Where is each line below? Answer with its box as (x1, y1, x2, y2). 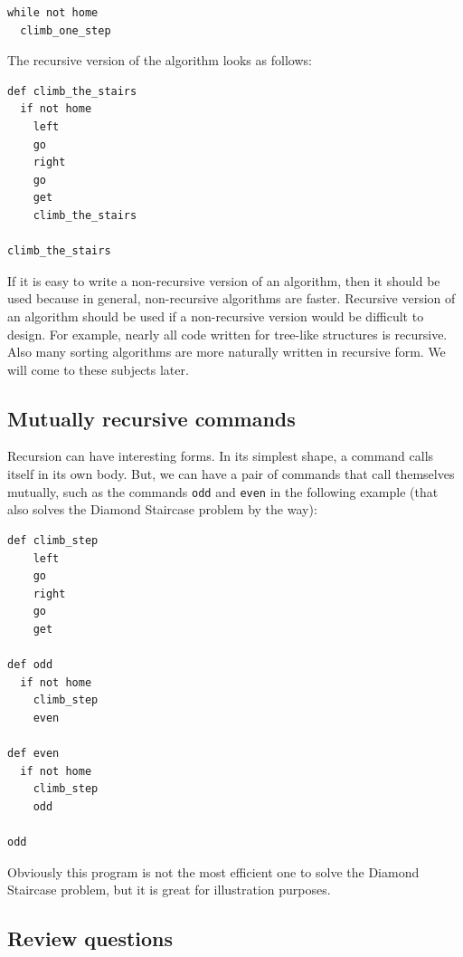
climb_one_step (20, 24, 111, 37)
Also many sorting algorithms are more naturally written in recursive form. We (7, 342, 446, 361)
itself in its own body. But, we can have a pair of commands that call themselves (7, 464, 455, 483)
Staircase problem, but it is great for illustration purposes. (7, 880, 331, 899)
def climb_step (7, 533, 99, 547)
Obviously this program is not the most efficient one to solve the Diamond (7, 862, 420, 881)
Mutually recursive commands (7, 404, 296, 432)
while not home (7, 6, 99, 19)
